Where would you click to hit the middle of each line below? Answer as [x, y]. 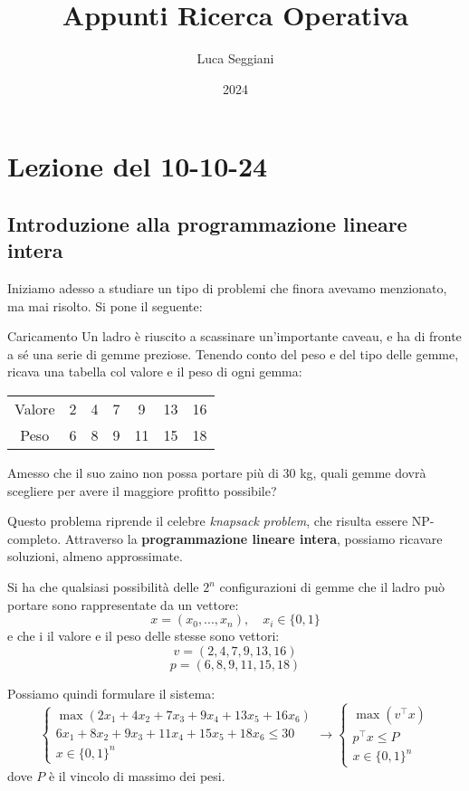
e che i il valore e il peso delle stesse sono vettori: [144, 636]
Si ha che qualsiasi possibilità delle [103, 587]
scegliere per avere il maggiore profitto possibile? [142, 490]
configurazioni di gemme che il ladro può [332, 587]
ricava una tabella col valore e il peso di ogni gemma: [155, 372]
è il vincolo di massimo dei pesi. [137, 775]
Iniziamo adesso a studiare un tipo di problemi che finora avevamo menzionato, [227, 288]
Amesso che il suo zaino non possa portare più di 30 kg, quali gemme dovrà [217, 473]
